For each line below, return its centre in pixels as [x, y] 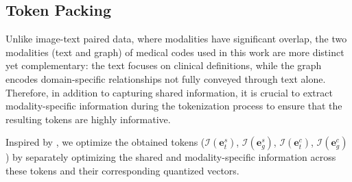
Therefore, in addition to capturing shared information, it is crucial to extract [169, 92]
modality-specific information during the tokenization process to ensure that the [174, 106]
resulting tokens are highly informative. [88, 119]
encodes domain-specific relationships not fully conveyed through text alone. [166, 78]
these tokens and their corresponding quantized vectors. [122, 170]
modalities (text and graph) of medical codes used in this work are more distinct [175, 52]
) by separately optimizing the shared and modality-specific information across [171, 157]
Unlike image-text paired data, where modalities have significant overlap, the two [176, 39]
